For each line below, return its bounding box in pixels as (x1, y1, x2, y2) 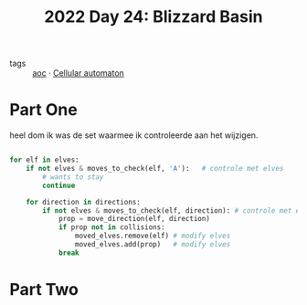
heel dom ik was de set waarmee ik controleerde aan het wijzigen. (9, 130, 259, 141)
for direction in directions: (26, 197, 142, 206)
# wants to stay (42, 172, 104, 182)
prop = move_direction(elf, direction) (58, 215, 210, 224)
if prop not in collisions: (58, 223, 166, 232)
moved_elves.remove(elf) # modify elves (74, 231, 231, 241)
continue (42, 181, 76, 190)
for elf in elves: (9, 155, 79, 165)
